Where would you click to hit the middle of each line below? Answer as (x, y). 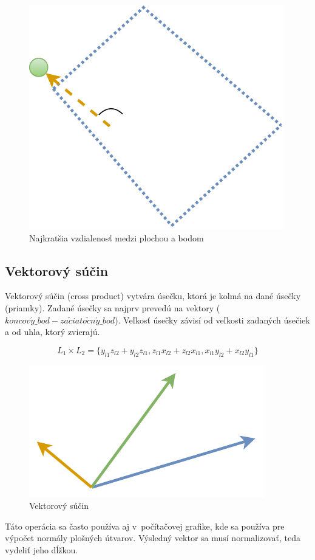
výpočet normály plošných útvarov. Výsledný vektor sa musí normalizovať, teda (153, 538)
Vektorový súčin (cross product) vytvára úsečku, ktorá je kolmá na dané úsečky (153, 296)
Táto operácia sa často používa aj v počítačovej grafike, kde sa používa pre (145, 526)
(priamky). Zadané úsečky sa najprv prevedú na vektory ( (113, 307)
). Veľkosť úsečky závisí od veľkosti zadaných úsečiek (212, 320)
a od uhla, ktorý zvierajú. (52, 332)
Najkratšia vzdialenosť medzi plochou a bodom (117, 237)
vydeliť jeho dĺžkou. (42, 549)
